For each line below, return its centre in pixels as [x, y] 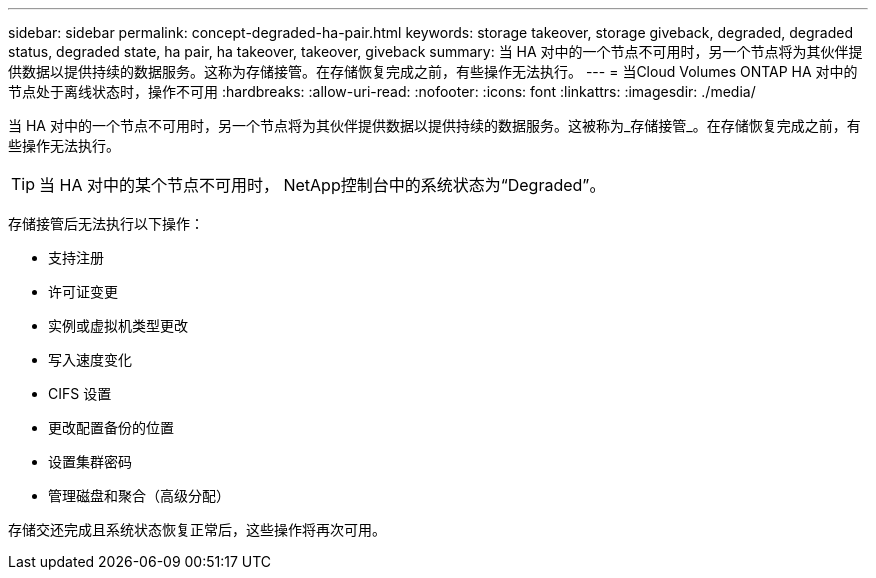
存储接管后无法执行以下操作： [106, 223]
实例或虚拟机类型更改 [118, 325]
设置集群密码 [90, 461]
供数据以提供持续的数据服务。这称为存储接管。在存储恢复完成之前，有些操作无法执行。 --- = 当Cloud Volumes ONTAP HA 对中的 [433, 71]
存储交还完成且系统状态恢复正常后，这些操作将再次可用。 [197, 529]
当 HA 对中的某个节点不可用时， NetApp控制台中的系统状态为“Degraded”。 [322, 185]
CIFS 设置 [80, 393]
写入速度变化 [90, 359]
